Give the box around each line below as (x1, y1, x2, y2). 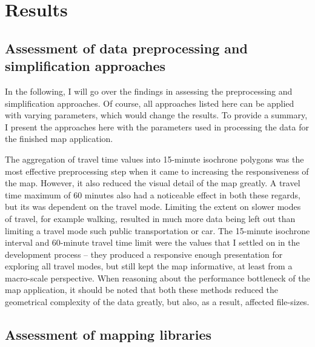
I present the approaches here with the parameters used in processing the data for (5, 120, 309, 133)
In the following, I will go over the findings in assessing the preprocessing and (5, 84, 293, 97)
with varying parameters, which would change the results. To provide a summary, (5, 109, 308, 121)
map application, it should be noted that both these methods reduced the (5, 283, 279, 296)
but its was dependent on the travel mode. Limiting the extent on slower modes (5, 200, 301, 213)
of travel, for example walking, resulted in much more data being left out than (5, 212, 296, 224)
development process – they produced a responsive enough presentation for (5, 248, 283, 260)
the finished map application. (5, 132, 113, 145)
